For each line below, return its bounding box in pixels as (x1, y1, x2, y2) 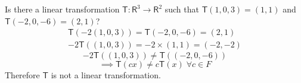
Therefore (5, 69, 40, 81)
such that (165, 3, 199, 15)
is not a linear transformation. (51, 69, 161, 81)
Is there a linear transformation (5, 3, 120, 15)
